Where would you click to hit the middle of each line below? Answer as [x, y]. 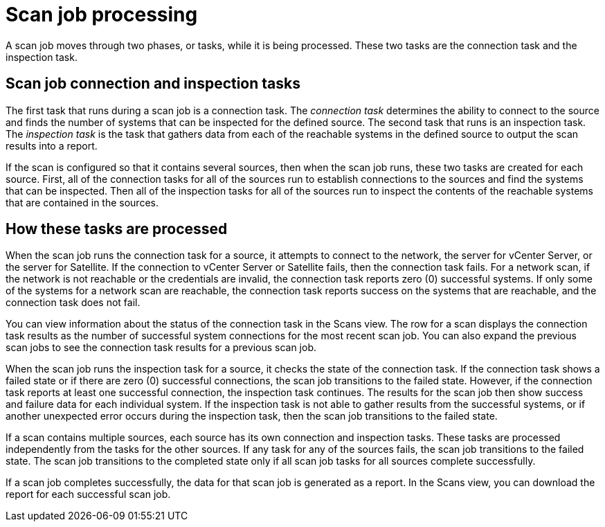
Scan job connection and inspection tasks [153, 84]
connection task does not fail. [73, 303]
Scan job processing [102, 15]
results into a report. [52, 145]
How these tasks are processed [117, 229]
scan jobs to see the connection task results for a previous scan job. [161, 348]
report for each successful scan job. [88, 494]
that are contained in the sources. [82, 202]
